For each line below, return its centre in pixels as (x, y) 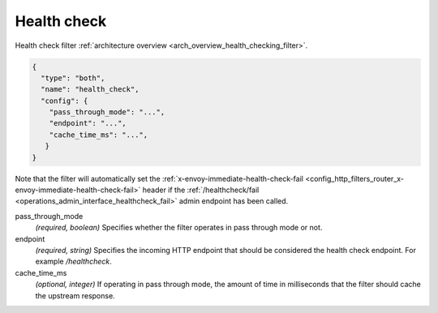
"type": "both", (73, 78)
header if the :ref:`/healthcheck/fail (201, 190)
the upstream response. (75, 295)
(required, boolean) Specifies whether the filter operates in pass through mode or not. (179, 228)
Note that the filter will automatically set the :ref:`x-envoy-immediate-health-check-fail (159, 178)
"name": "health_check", (90, 90)
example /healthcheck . (74, 262)
